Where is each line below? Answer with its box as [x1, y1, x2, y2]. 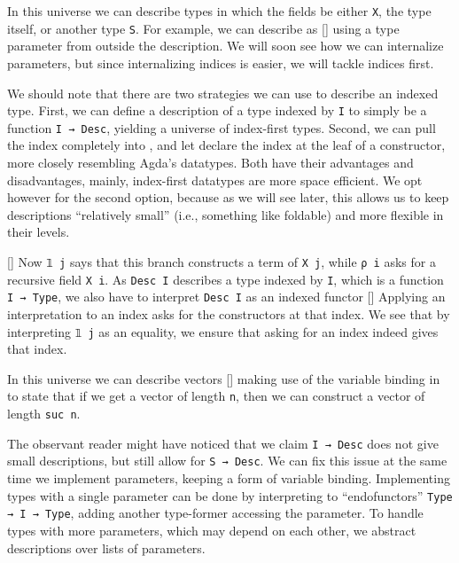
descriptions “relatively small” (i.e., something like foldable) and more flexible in [7, 205, 444, 223]
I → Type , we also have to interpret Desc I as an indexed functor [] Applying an [7, 287, 446, 306]
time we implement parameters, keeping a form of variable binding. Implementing [7, 469, 450, 487]
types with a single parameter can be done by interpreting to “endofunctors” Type [7, 486, 453, 504]
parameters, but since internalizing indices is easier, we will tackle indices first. [7, 53, 434, 72]
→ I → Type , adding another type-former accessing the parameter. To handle [7, 504, 424, 522]
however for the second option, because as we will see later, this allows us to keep [7, 188, 449, 207]
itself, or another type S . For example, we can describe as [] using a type [7, 19, 400, 37]
